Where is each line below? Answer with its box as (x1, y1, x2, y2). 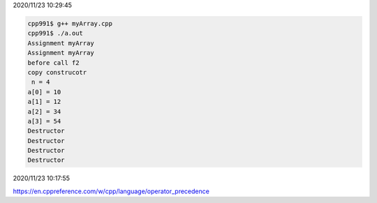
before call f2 (27, 59, 80, 66)
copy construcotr (27, 68, 87, 76)
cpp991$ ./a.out (27, 29, 84, 38)
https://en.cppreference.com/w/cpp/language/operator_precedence (13, 187, 209, 195)
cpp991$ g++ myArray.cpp (27, 20, 113, 27)
